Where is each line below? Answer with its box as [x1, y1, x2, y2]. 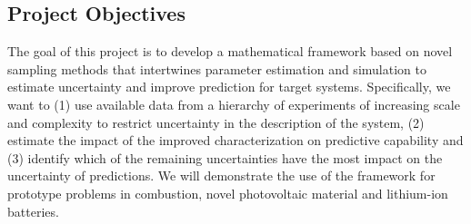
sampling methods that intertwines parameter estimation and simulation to [7, 59, 426, 78]
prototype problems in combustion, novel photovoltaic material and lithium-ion [7, 183, 448, 202]
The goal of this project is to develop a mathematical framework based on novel [7, 42, 453, 61]
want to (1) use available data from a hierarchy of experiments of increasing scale [7, 94, 460, 113]
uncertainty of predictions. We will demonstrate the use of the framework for [7, 166, 436, 185]
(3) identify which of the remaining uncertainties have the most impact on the [7, 148, 443, 167]
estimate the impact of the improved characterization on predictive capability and [7, 131, 464, 150]
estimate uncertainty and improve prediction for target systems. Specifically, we [7, 77, 451, 96]
